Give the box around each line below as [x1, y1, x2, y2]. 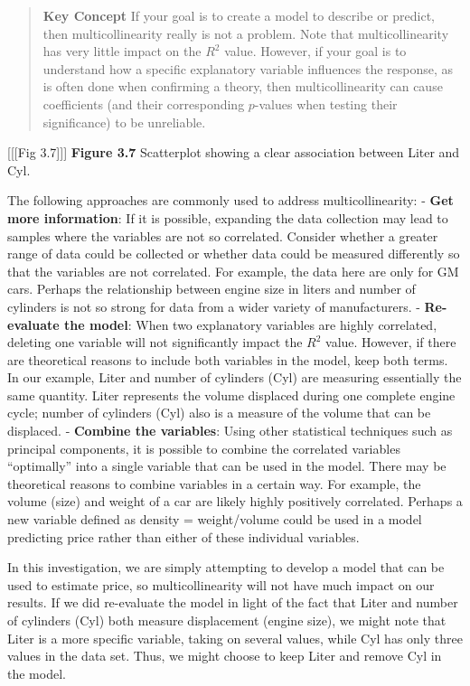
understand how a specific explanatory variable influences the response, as [42, 59, 454, 78]
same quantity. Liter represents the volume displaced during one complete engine [7, 385, 456, 404]
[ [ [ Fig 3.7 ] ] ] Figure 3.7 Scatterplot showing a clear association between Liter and [7, 143, 460, 162]
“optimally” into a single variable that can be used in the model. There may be [7, 456, 446, 475]
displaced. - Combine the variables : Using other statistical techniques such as [7, 421, 453, 440]
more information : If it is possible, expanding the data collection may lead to [7, 208, 448, 227]
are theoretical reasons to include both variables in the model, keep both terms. [7, 350, 448, 369]
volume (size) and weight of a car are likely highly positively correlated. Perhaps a [7, 492, 463, 511]
